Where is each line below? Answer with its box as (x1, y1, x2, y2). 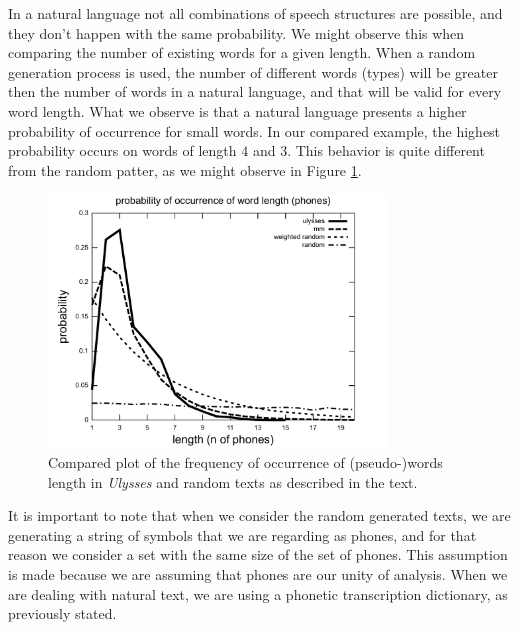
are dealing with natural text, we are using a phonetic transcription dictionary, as (8, 583, 508, 604)
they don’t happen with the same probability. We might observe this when (8, 22, 465, 43)
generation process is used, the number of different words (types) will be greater (8, 61, 498, 82)
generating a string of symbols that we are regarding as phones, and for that (8, 524, 477, 545)
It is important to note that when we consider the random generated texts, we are (8, 505, 511, 526)
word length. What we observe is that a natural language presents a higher (8, 100, 467, 121)
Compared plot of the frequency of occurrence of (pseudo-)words (48, 451, 443, 472)
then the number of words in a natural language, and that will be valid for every (8, 81, 502, 102)
